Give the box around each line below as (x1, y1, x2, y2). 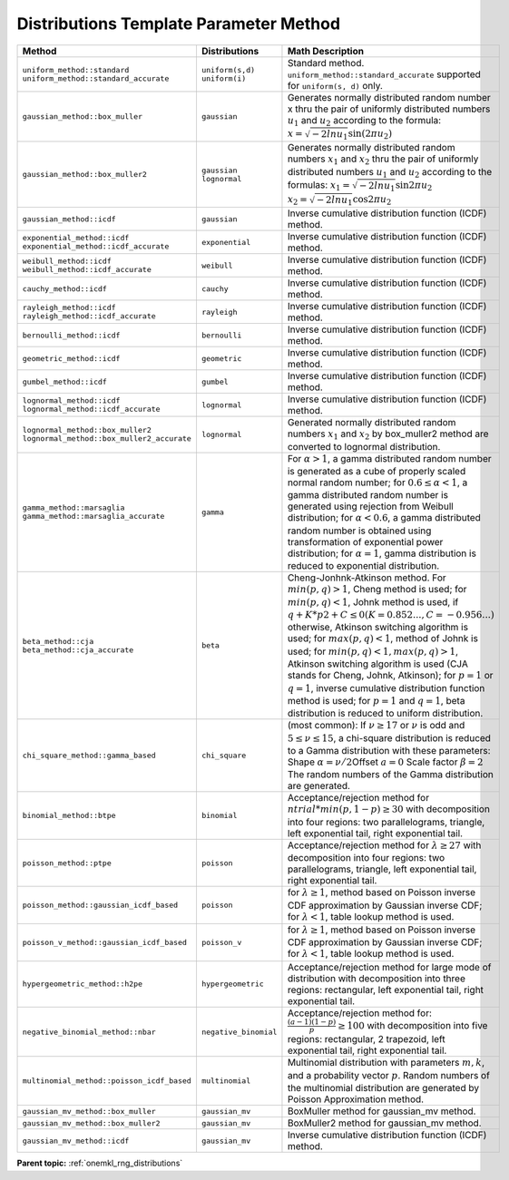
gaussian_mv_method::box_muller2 (22, 1118, 161, 1128)
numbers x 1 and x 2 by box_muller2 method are (287, 427, 489, 442)
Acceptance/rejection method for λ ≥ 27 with (287, 839, 482, 852)
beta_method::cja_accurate (22, 645, 134, 655)
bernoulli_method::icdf (22, 330, 121, 340)
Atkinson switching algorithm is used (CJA (287, 658, 469, 670)
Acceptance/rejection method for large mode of (287, 961, 492, 973)
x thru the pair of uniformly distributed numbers (287, 102, 491, 115)
